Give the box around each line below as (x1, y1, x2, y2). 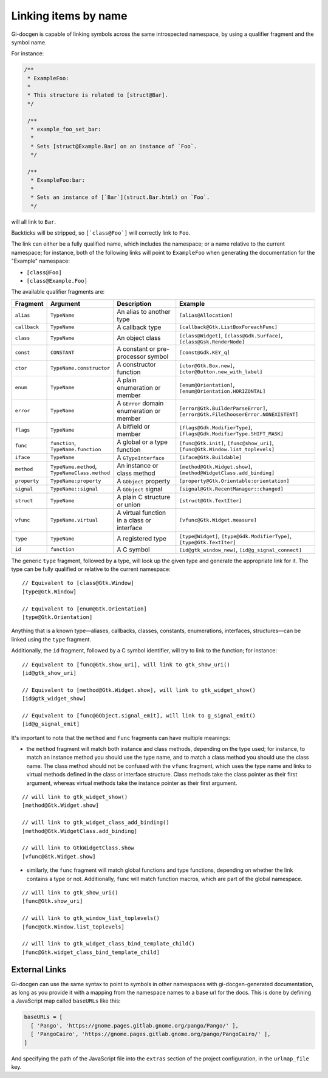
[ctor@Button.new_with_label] (179, 368, 263, 375)
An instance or (116, 461, 159, 469)
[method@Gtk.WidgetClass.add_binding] (22, 828, 138, 834)
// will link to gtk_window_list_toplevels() (22, 915, 160, 922)
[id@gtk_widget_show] (22, 695, 86, 702)
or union (116, 500, 141, 509)
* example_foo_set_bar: (30, 126, 101, 133)
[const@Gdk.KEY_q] (179, 350, 230, 356)
